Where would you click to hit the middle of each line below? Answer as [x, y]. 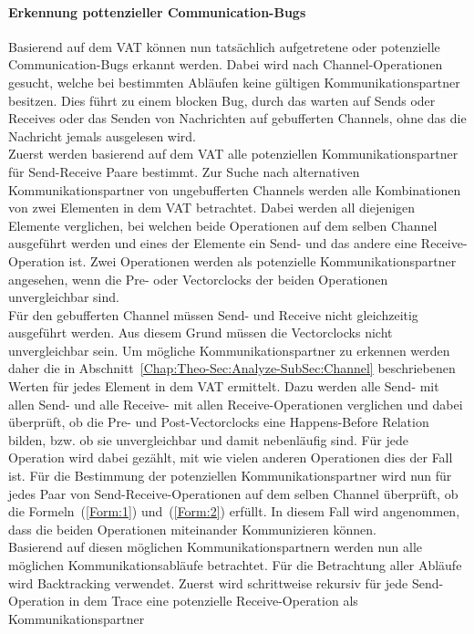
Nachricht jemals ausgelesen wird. [103, 135]
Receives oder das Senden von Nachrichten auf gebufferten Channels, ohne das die [237, 118]
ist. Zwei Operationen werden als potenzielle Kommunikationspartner [263, 260]
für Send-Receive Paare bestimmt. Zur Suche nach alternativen [184, 171]
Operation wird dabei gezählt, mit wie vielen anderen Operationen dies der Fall [231, 457]
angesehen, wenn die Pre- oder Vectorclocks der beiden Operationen [198, 279]
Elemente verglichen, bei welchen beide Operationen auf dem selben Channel [223, 225]
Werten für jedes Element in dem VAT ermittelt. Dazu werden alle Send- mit [224, 386]
